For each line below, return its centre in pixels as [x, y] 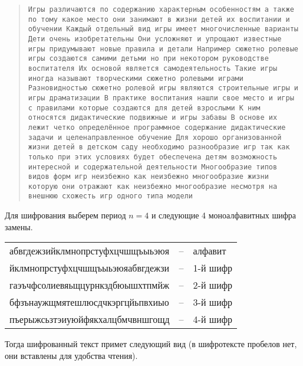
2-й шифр [213, 285]
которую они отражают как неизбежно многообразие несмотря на [153, 186]
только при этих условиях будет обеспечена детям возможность [153, 157]
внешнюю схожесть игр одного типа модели [110, 196]
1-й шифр [213, 268]
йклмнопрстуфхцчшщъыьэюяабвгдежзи [90, 268]
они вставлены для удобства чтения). [71, 355]
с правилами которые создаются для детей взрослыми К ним [144, 108]
